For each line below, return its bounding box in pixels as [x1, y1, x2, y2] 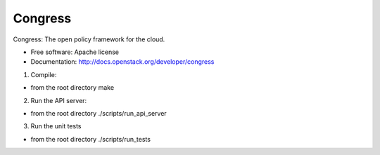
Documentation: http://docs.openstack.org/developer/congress [30, 58, 215, 66]
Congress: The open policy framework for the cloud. [13, 35, 165, 43]
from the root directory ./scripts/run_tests [30, 135, 151, 143]
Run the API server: [30, 96, 87, 105]
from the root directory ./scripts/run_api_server [30, 109, 167, 117]
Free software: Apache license [30, 48, 120, 56]
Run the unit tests [30, 122, 82, 130]
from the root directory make [30, 83, 115, 92]
